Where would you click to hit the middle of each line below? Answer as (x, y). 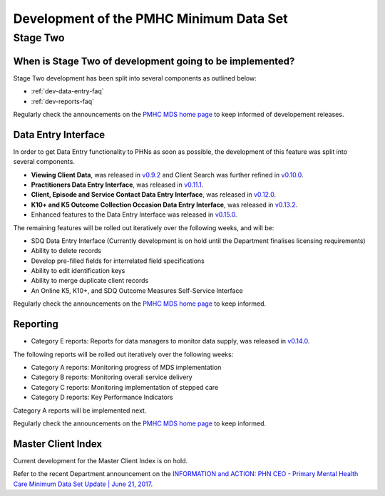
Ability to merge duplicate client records (90, 281)
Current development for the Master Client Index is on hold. (101, 460)
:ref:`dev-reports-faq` (63, 101)
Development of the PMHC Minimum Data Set (150, 19)
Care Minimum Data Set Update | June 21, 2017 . (83, 484)
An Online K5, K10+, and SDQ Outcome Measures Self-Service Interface (137, 290)
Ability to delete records (66, 251)
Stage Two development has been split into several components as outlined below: (135, 78)
